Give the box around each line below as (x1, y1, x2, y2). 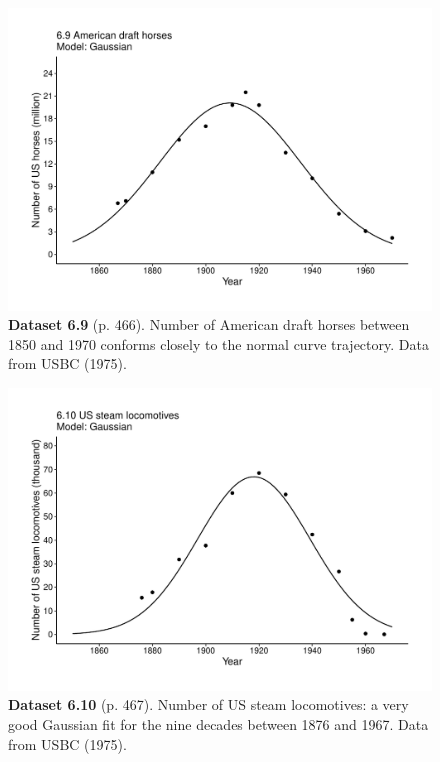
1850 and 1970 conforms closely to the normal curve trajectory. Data (8, 333, 429, 354)
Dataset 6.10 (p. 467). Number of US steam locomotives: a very (8, 694, 409, 715)
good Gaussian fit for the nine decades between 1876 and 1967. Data (8, 713, 429, 734)
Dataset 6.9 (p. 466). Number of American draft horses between (8, 314, 410, 335)
